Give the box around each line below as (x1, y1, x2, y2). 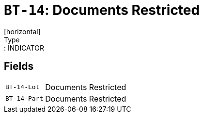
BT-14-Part (5, 95, 44, 103)
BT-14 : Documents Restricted (4, 2, 200, 18)
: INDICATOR (4, 43, 44, 52)
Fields (4, 60, 34, 73)
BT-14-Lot (5, 83, 40, 91)
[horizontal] (4, 27, 41, 36)
